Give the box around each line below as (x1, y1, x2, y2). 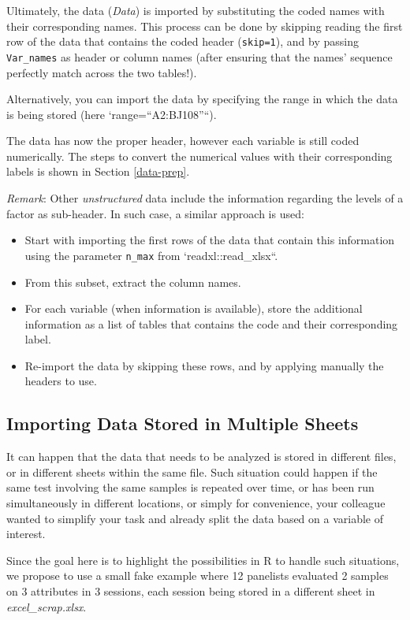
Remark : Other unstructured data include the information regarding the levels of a (6, 190, 404, 206)
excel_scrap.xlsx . (6, 598, 87, 614)
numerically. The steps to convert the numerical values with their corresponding (6, 147, 393, 164)
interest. (6, 525, 46, 542)
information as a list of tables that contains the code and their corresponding (24, 315, 398, 332)
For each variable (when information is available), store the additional (24, 300, 363, 317)
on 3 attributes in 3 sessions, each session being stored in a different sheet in (6, 583, 375, 600)
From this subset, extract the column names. (24, 273, 241, 290)
